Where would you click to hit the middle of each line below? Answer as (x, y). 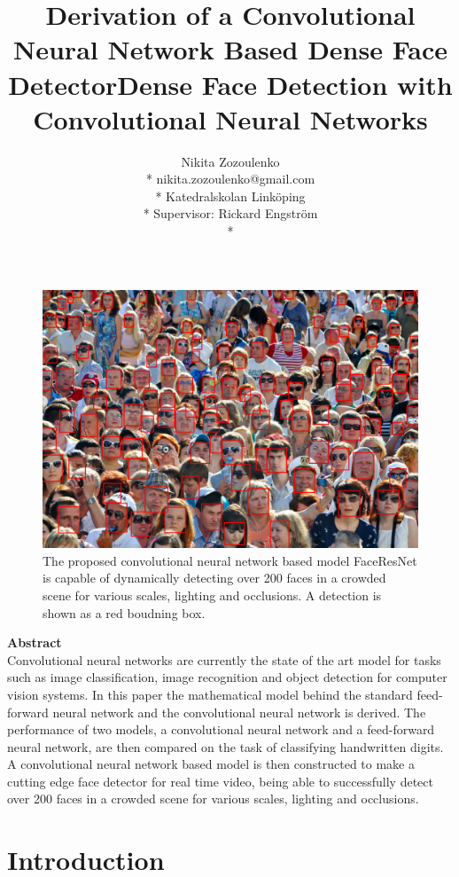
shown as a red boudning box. (124, 612)
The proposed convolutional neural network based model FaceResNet (230, 560)
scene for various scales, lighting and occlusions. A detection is (212, 595)
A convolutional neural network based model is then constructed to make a (211, 764)
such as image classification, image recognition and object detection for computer (227, 677)
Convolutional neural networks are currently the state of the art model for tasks (224, 659)
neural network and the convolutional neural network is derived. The (239, 712)
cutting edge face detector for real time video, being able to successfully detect (220, 781)
